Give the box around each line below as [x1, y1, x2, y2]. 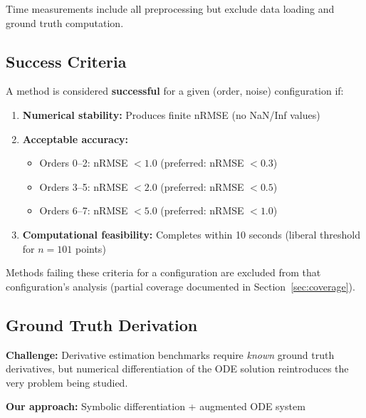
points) [75, 241, 106, 256]
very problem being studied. [6, 375, 128, 390]
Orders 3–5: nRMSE [39, 179, 128, 194]
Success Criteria [6, 50, 127, 72]
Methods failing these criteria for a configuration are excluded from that [6, 265, 321, 280]
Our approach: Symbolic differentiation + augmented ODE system [6, 399, 305, 414]
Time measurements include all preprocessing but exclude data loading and [6, 1, 335, 16]
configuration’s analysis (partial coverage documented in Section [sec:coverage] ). [6, 278, 355, 293]
